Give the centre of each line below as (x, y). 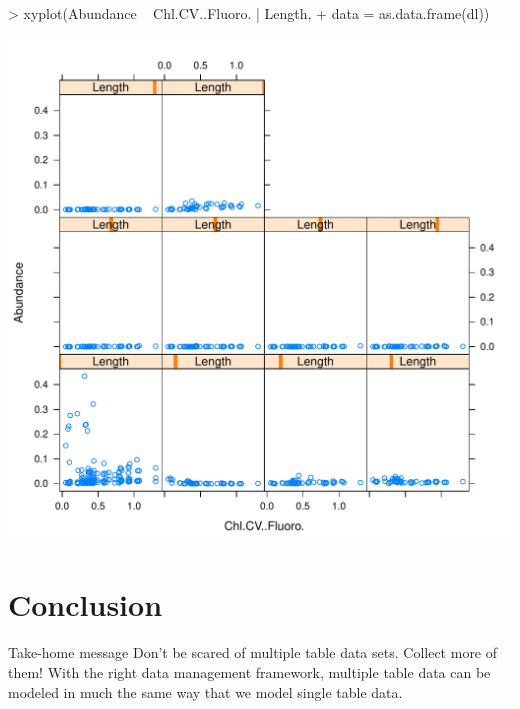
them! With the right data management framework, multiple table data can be (249, 671)
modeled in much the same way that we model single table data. (205, 691)
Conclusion (85, 604)
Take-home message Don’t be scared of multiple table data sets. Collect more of (253, 652)
